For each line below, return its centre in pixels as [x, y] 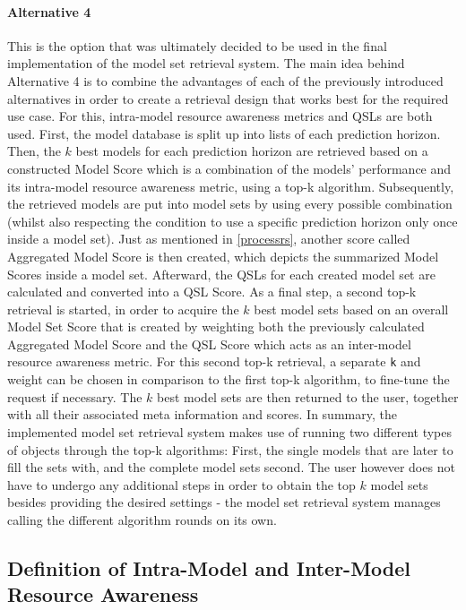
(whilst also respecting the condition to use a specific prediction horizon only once [233, 221]
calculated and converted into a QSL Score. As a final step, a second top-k [212, 292]
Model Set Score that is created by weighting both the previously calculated [216, 326]
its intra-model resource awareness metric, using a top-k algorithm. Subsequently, [231, 186]
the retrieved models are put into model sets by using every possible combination [230, 204]
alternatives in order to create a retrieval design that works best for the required [228, 98]
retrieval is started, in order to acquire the [123, 309]
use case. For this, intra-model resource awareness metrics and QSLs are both [220, 116]
